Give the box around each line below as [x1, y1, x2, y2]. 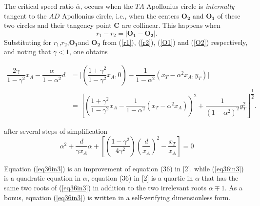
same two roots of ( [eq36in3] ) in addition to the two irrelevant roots [4, 182, 206, 192]
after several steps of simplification [4, 126, 107, 136]
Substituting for [4, 37, 51, 47]
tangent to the [4, 10, 47, 21]
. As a [224, 182, 242, 192]
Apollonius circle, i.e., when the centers [61, 10, 180, 21]
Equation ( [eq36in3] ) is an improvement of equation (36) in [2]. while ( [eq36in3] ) [4, 163, 244, 173]
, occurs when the [80, 1, 133, 11]
